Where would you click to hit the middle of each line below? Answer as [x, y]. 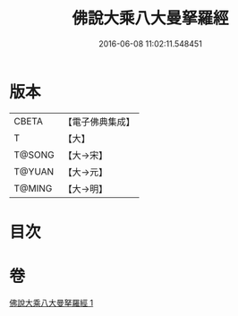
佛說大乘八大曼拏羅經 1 [51, 303]
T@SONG [34, 155]
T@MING [33, 188]
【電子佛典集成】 [99, 122]
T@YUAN [34, 171]
